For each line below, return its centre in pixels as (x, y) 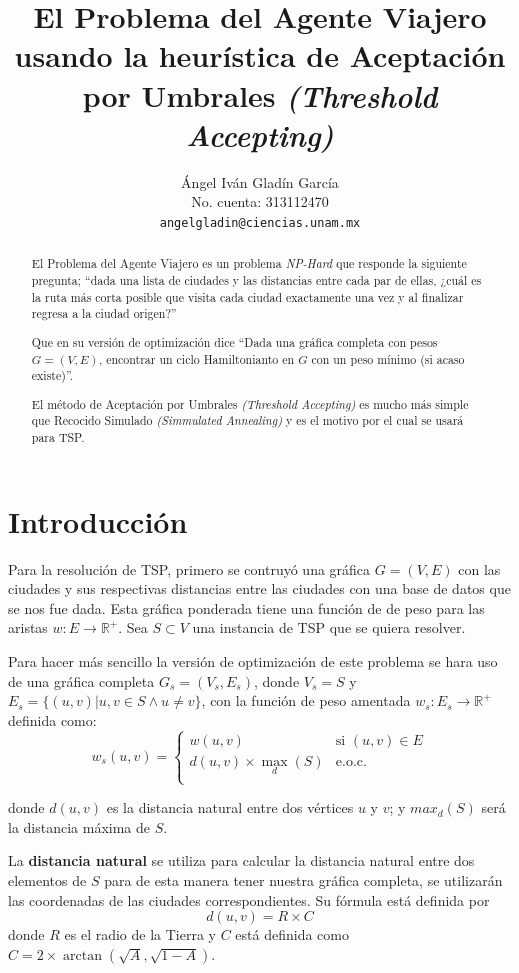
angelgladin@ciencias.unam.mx (260, 222)
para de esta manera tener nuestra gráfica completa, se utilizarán (303, 879)
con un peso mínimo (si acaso (388, 358)
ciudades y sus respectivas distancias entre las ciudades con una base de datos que (259, 588)
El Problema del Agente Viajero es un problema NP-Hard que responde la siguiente (249, 263)
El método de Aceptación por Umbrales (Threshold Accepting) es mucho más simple (250, 403)
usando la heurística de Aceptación (260, 55)
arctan (83, 955)
